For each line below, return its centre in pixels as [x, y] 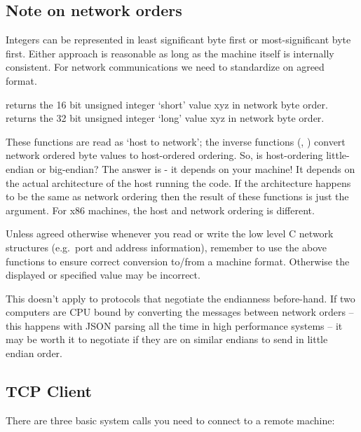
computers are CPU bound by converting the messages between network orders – [180, 312]
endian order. [34, 353]
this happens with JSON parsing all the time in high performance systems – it [174, 325]
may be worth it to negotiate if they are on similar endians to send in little [167, 339]
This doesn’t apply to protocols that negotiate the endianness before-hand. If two [180, 298]
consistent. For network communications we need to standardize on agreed [165, 67]
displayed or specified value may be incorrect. [103, 275]
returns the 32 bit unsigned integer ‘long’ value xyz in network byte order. [165, 118]
